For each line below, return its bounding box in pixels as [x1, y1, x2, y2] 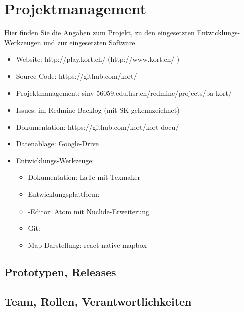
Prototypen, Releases [4, 264, 116, 279]
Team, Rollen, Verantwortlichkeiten [4, 293, 192, 309]
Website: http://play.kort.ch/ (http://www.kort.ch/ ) [16, 54, 180, 64]
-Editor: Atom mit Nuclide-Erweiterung [28, 205, 150, 216]
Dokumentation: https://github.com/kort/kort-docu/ [16, 121, 179, 132]
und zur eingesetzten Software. [43, 37, 137, 47]
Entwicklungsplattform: [28, 189, 100, 199]
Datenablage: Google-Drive [16, 138, 99, 149]
